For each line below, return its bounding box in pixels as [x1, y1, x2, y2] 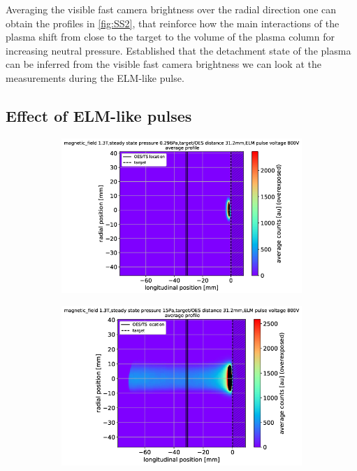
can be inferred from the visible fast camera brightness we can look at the [6, 57, 321, 71]
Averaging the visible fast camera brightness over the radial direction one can [6, 2, 337, 16]
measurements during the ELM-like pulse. [6, 70, 184, 85]
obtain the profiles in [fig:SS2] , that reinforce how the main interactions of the [6, 15, 340, 30]
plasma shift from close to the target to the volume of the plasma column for [6, 29, 335, 44]
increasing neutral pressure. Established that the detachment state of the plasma [6, 43, 351, 57]
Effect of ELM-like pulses [6, 104, 192, 126]
